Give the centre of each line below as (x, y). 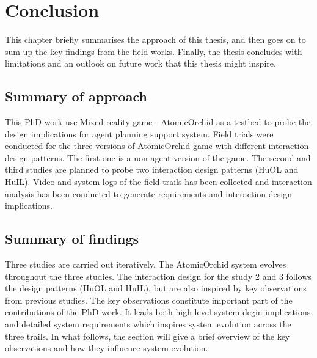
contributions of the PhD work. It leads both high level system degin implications (158, 312)
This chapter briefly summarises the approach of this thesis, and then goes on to (155, 39)
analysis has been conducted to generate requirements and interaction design (148, 193)
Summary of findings (72, 239)
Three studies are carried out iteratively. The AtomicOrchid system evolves (146, 264)
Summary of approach (76, 96)
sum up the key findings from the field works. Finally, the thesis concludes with (154, 51)
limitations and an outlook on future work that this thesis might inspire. (140, 63)
